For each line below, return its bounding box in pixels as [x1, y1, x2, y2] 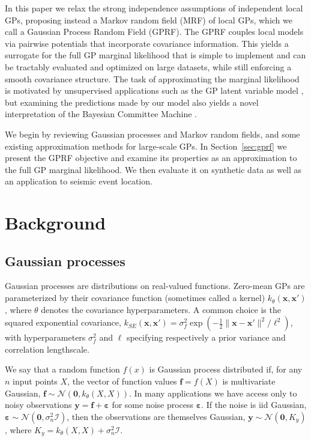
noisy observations [5, 398, 72, 411]
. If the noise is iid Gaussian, [201, 398, 307, 411]
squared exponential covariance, [5, 316, 121, 329]
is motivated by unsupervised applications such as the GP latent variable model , [5, 84, 304, 97]
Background [5, 210, 106, 235]
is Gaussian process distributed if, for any [149, 363, 303, 376]
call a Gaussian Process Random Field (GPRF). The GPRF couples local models [5, 25, 304, 38]
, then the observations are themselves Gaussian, [67, 410, 246, 422]
